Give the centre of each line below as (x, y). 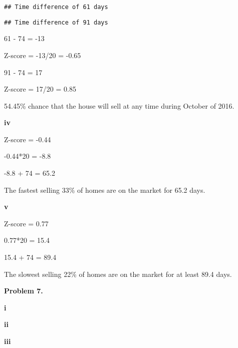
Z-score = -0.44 (28, 139)
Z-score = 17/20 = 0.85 (40, 89)
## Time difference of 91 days (56, 22)
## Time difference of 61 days (56, 7)
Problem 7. (24, 291)
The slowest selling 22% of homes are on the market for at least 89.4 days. (118, 274)
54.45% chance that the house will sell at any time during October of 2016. (119, 105)
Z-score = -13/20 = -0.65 (43, 55)
